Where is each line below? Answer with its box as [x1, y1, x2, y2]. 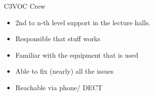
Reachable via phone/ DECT [15, 82, 103, 92]
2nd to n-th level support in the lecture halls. [15, 17, 151, 27]
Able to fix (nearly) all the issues [15, 66, 114, 76]
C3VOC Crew [4, 1, 45, 11]
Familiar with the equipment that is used [15, 49, 138, 60]
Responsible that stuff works [15, 33, 100, 44]
